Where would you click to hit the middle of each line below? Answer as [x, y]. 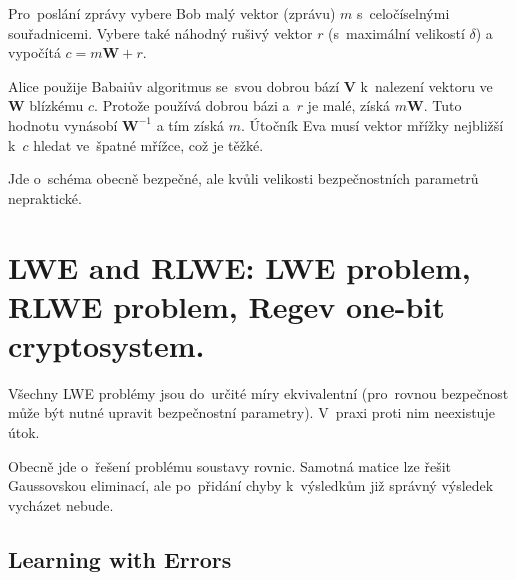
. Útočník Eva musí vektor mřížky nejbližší [372, 124]
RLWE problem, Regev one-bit [226, 305]
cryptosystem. [106, 344]
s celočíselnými [403, 13]
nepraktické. [45, 197]
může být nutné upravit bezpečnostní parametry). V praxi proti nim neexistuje [251, 412]
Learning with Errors [120, 558]
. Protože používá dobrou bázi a [192, 105]
